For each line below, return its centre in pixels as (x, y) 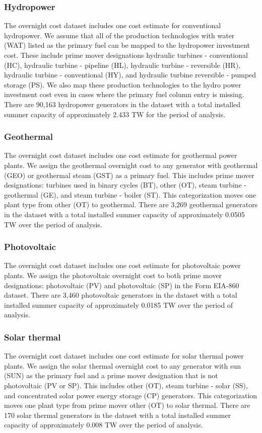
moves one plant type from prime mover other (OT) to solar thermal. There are (127, 405)
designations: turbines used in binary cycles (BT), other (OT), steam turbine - (125, 185)
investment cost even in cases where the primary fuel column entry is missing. (124, 94)
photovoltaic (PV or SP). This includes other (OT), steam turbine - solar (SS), (126, 385)
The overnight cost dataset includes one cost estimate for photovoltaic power (122, 265)
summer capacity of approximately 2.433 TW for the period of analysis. (115, 114)
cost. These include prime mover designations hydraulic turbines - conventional (126, 55)
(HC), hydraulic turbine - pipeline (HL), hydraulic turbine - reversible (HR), (122, 65)
